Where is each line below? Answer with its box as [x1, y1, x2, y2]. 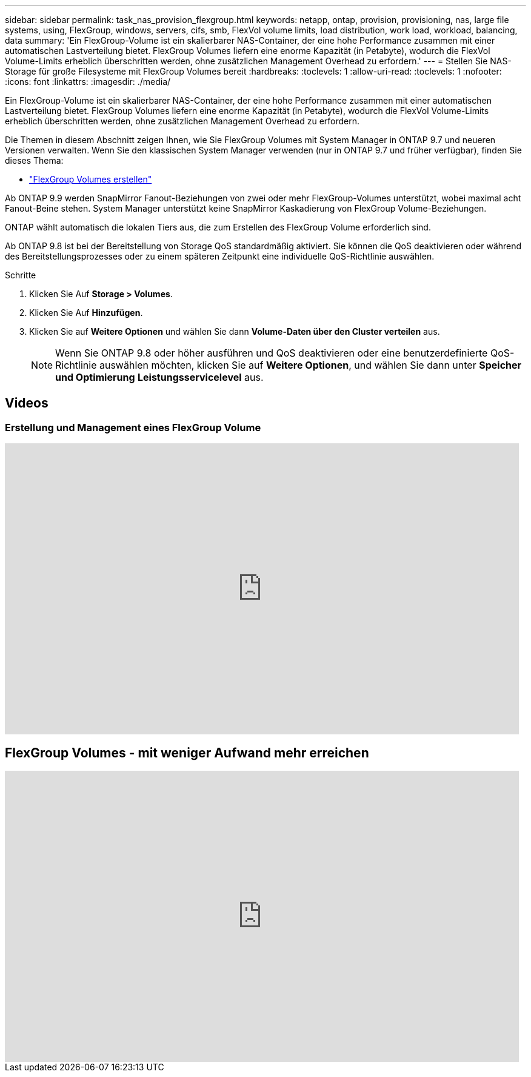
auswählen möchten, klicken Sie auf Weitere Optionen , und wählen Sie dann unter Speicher [99, 359, 522, 371]
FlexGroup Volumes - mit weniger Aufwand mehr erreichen [5, 745, 369, 760]
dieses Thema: [5, 155, 64, 166]
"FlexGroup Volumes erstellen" [29, 174, 152, 184]
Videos [5, 395, 48, 411]
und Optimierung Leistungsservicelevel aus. [55, 371, 264, 383]
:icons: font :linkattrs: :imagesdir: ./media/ [5, 76, 171, 87]
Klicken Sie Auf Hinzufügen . [29, 307, 143, 318]
